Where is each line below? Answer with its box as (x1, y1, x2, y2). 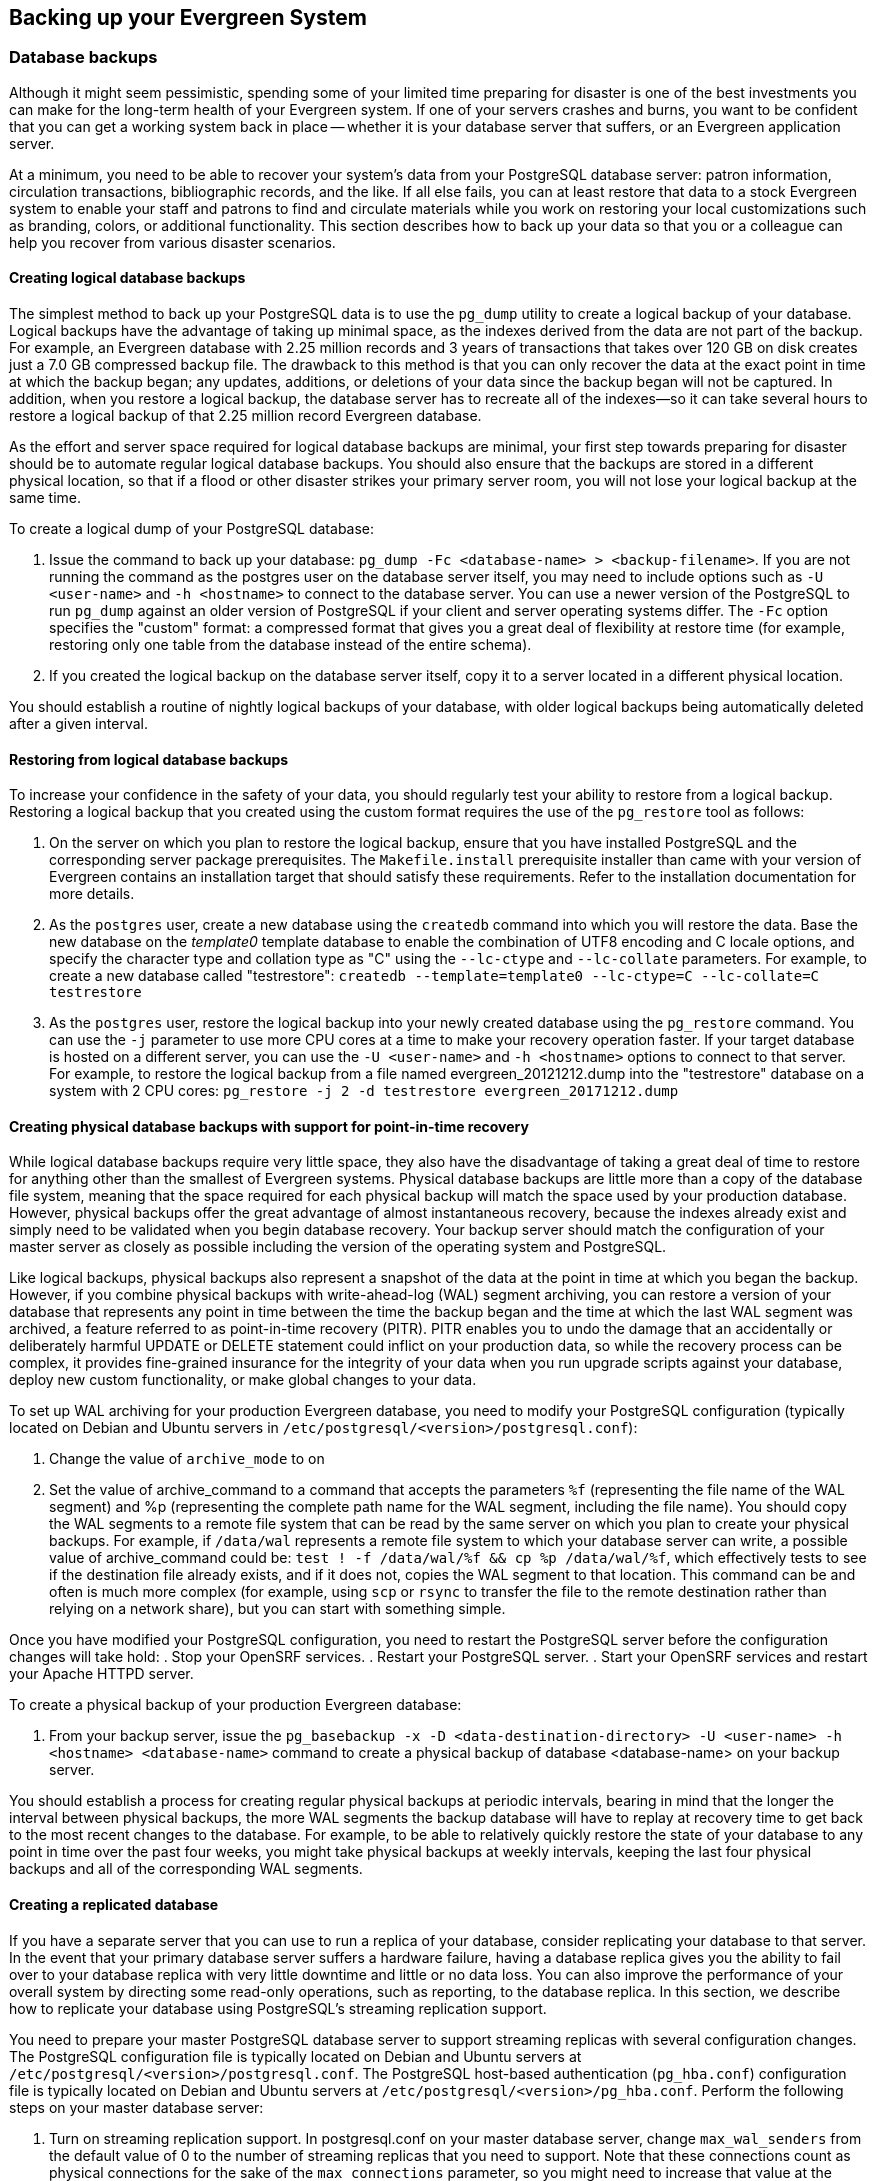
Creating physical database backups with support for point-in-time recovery (9, 1117, 529, 1135)
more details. (49, 885, 135, 903)
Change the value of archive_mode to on (49, 1450, 325, 1468)
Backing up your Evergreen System (9, 5, 367, 30)
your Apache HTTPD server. (9, 1665, 194, 1683)
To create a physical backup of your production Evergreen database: (9, 1696, 462, 1714)
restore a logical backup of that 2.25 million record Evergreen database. (9, 407, 482, 425)
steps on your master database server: (9, 2098, 264, 2116)
